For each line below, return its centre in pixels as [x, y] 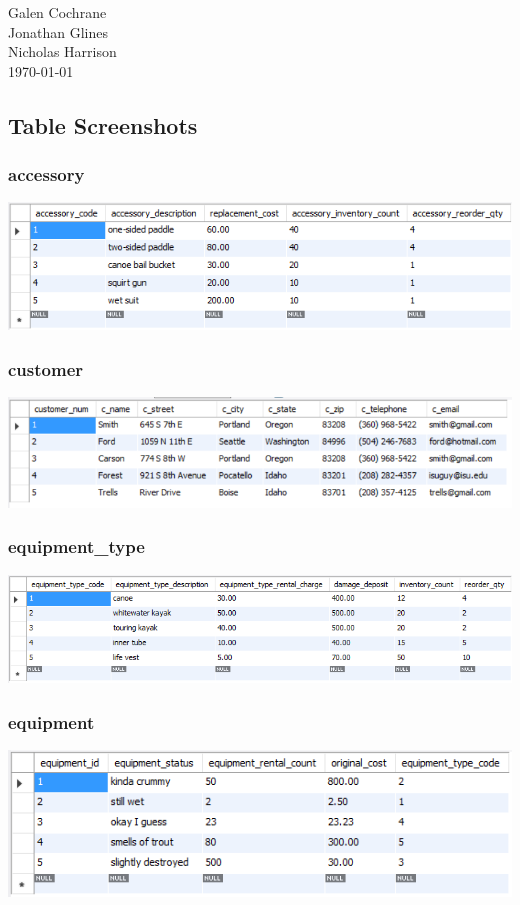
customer [46, 368]
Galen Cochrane [57, 12]
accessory [46, 174]
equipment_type [76, 546]
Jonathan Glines [58, 31]
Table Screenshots [103, 124]
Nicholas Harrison [62, 51]
